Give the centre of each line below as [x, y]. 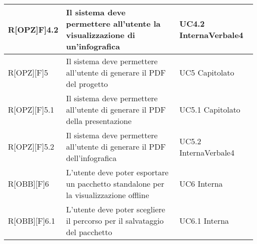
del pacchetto [89, 232]
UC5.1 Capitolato [210, 109]
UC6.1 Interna [204, 221]
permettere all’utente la [113, 23]
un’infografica [93, 46]
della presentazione [99, 121]
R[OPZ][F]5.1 [31, 109]
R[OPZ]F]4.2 [33, 29]
